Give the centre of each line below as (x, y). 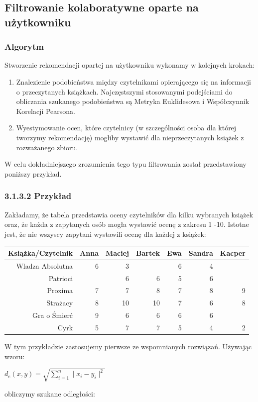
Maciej (117, 252)
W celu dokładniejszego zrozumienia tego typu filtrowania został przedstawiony (126, 164)
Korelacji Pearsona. (46, 111)
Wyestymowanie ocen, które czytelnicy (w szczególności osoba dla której (126, 128)
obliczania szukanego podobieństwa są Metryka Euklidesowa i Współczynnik (133, 101)
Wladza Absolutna (45, 265)
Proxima (60, 290)
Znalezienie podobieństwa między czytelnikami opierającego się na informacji (133, 81)
